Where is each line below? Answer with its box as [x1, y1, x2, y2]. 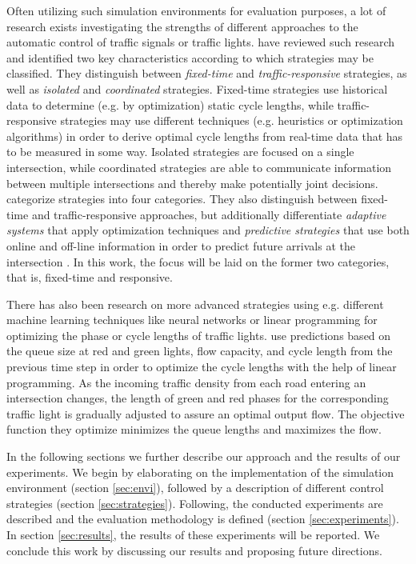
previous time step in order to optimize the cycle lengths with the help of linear [6, 358, 397, 375]
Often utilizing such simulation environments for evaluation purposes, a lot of [6, 2, 386, 18]
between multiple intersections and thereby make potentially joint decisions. [6, 174, 378, 191]
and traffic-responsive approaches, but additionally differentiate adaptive [31, 206, 386, 222]
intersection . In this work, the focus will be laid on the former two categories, [6, 253, 390, 270]
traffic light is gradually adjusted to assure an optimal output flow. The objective [6, 405, 405, 422]
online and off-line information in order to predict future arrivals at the [6, 237, 355, 254]
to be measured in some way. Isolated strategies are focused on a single [6, 143, 354, 160]
